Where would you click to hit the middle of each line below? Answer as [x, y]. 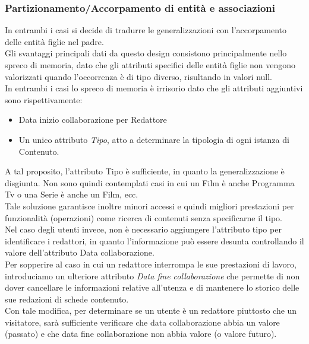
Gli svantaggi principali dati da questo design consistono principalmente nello [146, 53]
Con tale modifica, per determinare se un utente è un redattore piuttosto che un [151, 310]
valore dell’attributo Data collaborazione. [80, 252]
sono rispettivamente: [44, 99]
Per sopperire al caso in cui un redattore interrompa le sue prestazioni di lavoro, [151, 264]
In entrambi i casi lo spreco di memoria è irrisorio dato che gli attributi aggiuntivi [154, 88]
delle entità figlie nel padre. [54, 41]
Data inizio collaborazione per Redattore [93, 120]
